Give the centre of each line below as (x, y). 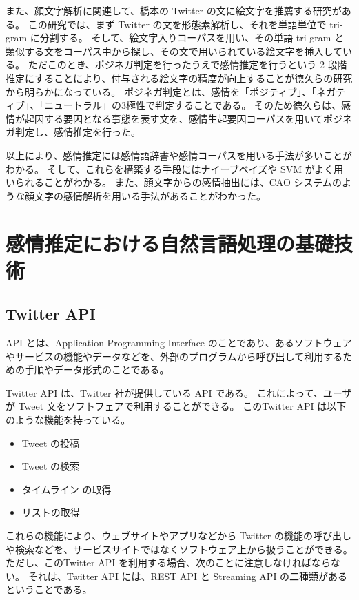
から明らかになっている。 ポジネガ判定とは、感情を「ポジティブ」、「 (161, 91)
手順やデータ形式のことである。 (97, 370)
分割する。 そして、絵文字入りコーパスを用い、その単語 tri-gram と (192, 38)
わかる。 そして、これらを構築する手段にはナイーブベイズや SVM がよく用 (175, 168)
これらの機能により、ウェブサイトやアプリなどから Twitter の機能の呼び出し (179, 536)
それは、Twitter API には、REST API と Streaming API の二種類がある (188, 576)
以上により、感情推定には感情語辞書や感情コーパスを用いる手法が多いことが (179, 155)
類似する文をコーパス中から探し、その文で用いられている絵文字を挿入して (174, 51)
